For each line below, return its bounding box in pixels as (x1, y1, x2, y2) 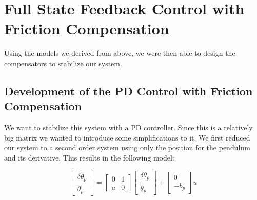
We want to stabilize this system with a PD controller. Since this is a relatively (4, 122, 253, 133)
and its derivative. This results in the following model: (4, 152, 174, 163)
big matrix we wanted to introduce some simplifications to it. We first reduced (4, 132, 250, 143)
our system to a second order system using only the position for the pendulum (4, 142, 250, 153)
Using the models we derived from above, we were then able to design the (4, 48, 235, 58)
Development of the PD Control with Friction (4, 83, 253, 98)
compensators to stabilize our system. (4, 57, 122, 68)
